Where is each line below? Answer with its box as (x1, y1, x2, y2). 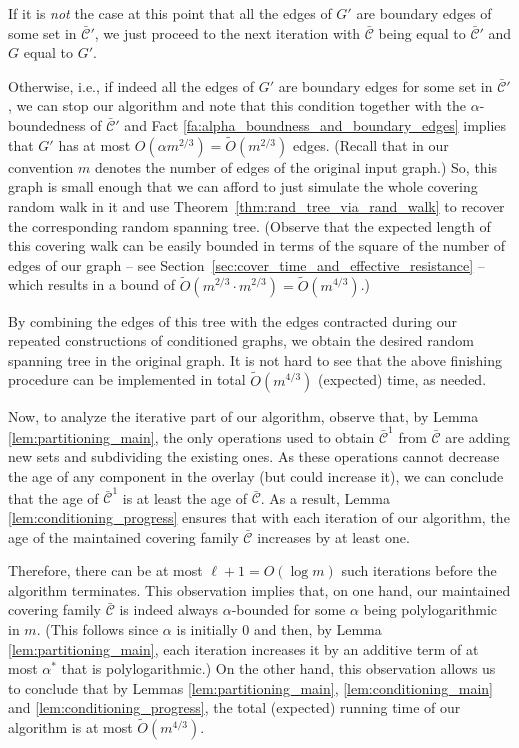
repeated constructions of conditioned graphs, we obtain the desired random (8, 330, 475, 351)
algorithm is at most (8, 717, 133, 738)
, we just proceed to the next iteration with (94, 22, 361, 43)
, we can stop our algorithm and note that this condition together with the (8, 95, 467, 116)
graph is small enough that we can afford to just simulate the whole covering (8, 176, 478, 197)
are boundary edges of (356, 3, 492, 23)
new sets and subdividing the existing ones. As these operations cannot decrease (8, 446, 500, 467)
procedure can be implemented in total (8, 369, 246, 390)
